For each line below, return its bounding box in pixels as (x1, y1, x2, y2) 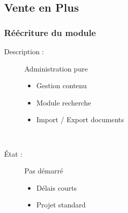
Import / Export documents (36, 114, 124, 125)
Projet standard (36, 199, 86, 210)
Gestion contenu (36, 80, 87, 91)
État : (4, 148, 22, 159)
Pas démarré (24, 165, 63, 176)
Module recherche (36, 97, 91, 108)
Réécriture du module (4, 26, 96, 39)
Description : (4, 46, 44, 56)
